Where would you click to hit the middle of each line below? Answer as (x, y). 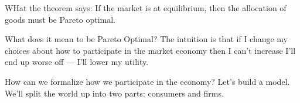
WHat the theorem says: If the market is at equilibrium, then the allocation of (146, 8)
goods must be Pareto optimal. (60, 19)
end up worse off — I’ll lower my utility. (77, 62)
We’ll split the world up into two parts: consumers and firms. (114, 93)
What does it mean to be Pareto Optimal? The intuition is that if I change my (146, 39)
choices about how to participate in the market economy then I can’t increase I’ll (150, 50)
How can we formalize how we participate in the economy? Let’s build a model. (147, 81)
